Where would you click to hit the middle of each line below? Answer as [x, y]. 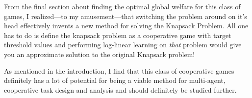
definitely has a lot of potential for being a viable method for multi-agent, [115, 80]
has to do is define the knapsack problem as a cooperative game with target [118, 35]
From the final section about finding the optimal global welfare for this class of [122, 6]
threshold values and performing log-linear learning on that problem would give [123, 45]
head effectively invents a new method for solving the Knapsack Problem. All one [126, 26]
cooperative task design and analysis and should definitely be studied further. [120, 89]
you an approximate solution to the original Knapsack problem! [100, 54]
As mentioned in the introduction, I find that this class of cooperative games [119, 70]
